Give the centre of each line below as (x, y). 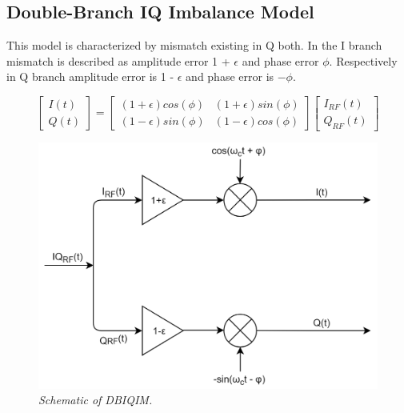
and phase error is (230, 76)
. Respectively (363, 60)
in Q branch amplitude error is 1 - (90, 76)
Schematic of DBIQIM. (96, 400)
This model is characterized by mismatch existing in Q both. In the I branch (194, 45)
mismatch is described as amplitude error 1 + (118, 60)
